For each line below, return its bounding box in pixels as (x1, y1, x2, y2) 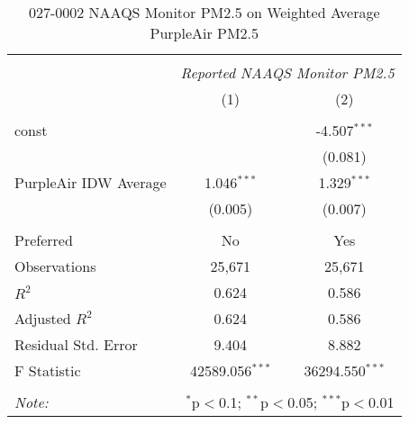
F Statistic (14, 360, 81, 381)
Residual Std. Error (14, 334, 138, 355)
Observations (14, 256, 96, 276)
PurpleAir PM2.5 (150, 23, 259, 43)
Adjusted (14, 308, 71, 329)
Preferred (14, 230, 73, 250)
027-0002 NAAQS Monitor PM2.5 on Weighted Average (28, 2, 380, 23)
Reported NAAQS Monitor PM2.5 (180, 62, 395, 83)
